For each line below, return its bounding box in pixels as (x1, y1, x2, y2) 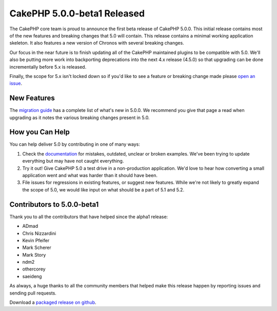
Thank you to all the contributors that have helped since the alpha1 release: (9, 213, 168, 220)
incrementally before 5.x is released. (9, 64, 87, 70)
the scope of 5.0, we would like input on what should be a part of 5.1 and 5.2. (22, 186, 185, 192)
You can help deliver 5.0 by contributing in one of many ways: (9, 141, 141, 147)
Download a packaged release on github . (9, 299, 97, 305)
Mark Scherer (22, 244, 51, 251)
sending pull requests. (9, 290, 56, 296)
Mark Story (22, 251, 46, 258)
